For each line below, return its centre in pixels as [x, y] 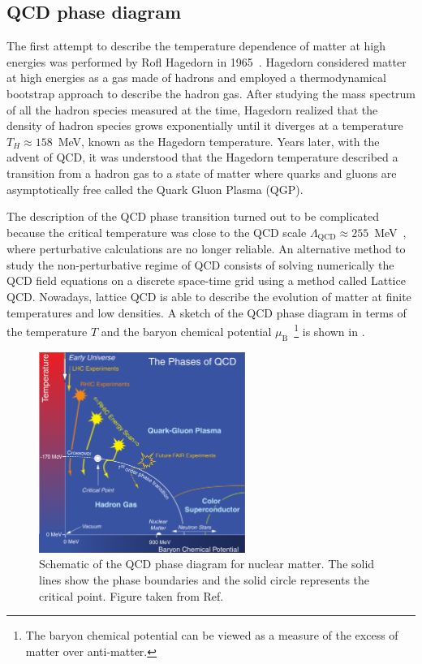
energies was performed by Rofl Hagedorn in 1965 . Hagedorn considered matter [207, 61]
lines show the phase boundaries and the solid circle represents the [205, 579]
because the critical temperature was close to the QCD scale [157, 232]
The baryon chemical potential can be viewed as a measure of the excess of [212, 635]
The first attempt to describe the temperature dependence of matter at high [196, 46]
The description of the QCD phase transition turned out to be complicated [193, 216]
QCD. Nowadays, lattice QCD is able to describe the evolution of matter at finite [209, 296]
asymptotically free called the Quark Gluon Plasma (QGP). [155, 189]
